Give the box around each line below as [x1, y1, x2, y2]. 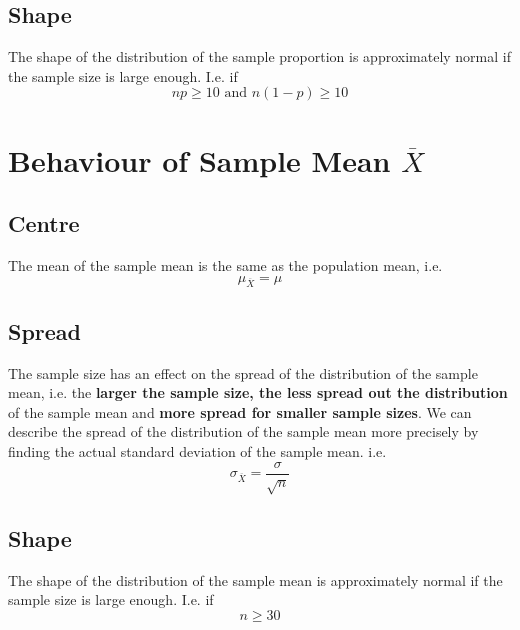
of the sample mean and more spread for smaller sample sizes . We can [8, 401, 472, 422]
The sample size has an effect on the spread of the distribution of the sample [8, 362, 478, 383]
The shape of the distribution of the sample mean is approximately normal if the [8, 569, 503, 590]
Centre [8, 208, 80, 239]
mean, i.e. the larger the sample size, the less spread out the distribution [8, 382, 508, 403]
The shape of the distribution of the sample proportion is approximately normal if [8, 46, 512, 67]
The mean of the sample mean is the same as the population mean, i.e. [8, 254, 443, 275]
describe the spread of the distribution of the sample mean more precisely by [8, 421, 479, 442]
